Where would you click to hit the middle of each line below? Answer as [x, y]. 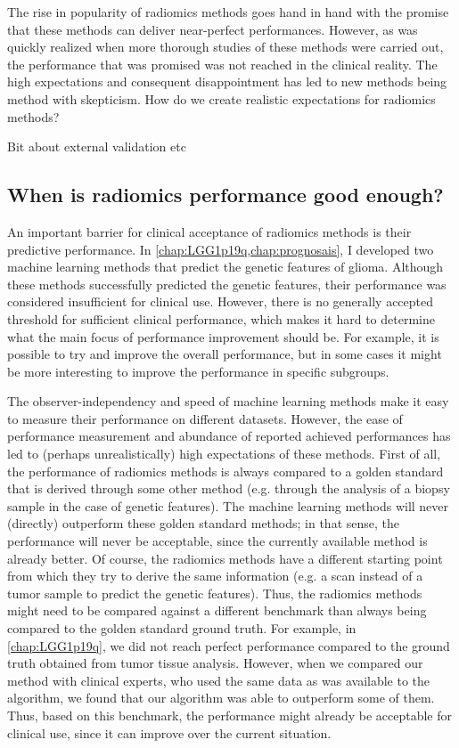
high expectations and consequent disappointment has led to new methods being [227, 81]
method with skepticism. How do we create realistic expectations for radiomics [221, 98]
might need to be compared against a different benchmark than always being [217, 610]
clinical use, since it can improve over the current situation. [169, 732]
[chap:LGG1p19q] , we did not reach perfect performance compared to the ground [229, 645]
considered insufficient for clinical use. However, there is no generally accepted [221, 301]
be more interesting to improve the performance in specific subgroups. [198, 371]
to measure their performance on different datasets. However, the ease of [205, 418]
